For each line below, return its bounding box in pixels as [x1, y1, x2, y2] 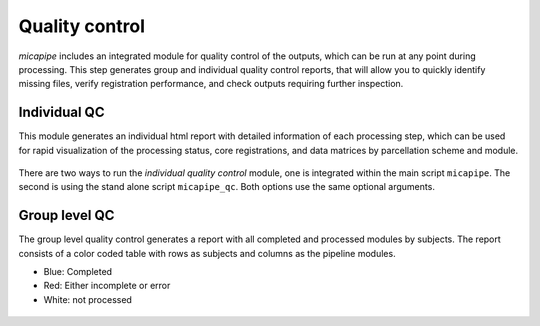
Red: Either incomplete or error [43, 280, 171, 292]
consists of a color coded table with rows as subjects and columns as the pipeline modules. [18, 247, 396, 259]
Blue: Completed [43, 266, 113, 278]
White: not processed [43, 293, 132, 305]
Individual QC [18, 104, 105, 121]
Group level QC [18, 207, 115, 224]
